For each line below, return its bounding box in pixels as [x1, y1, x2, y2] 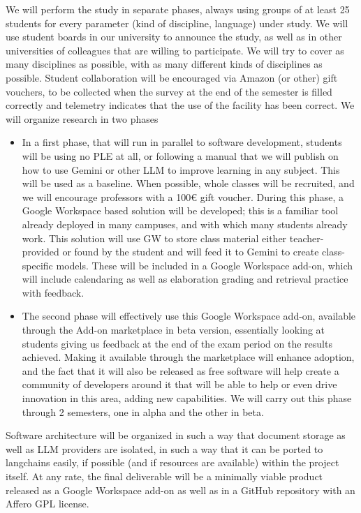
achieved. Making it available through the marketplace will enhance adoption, [22, 350, 355, 364]
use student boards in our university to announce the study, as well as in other [6, 29, 342, 44]
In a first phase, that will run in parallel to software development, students [22, 135, 342, 149]
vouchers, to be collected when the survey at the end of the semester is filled [6, 84, 332, 98]
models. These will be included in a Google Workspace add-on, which [56, 258, 353, 272]
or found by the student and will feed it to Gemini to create [62, 244, 319, 259]
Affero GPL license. [6, 496, 89, 511]
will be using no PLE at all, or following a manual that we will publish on [22, 148, 339, 163]
